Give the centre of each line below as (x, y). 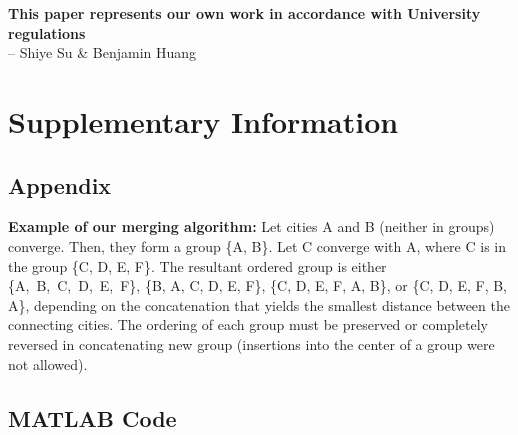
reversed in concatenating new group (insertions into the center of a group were (251, 343)
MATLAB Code (92, 417)
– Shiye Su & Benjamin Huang (102, 52)
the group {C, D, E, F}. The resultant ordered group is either (197, 265)
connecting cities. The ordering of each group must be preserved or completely (248, 324)
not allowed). (48, 363)
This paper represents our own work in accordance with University (244, 13)
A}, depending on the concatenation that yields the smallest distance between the (259, 304)
